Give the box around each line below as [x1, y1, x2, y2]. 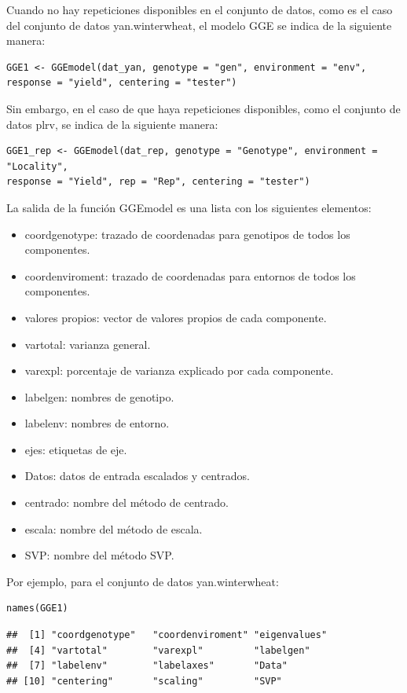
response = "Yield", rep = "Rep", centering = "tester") [6, 176, 310, 188]
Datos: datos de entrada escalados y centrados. [24, 467, 250, 484]
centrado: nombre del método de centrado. [24, 494, 229, 511]
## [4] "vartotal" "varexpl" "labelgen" [6, 644, 310, 656]
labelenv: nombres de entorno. [24, 415, 170, 431]
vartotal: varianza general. [24, 335, 151, 352]
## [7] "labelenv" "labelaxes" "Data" [6, 660, 288, 672]
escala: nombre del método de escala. [24, 520, 203, 537]
